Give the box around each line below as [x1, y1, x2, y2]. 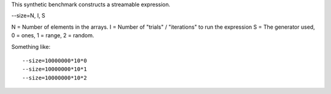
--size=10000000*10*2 [22, 74, 87, 81]
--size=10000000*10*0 [22, 57, 87, 64]
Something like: [11, 43, 51, 50]
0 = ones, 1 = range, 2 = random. [11, 32, 94, 39]
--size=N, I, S [11, 12, 45, 20]
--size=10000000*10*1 [22, 66, 87, 73]
